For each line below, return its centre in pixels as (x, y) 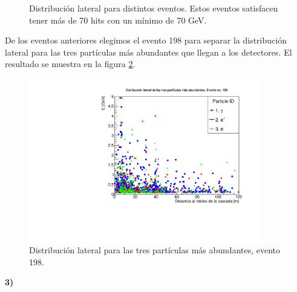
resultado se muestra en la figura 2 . (70, 64)
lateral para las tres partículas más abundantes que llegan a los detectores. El (148, 52)
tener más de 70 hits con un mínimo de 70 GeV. (118, 20)
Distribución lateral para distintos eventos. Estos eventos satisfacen (154, 8)
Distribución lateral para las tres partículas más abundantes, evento (155, 250)
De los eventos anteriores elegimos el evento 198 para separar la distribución (146, 40)
